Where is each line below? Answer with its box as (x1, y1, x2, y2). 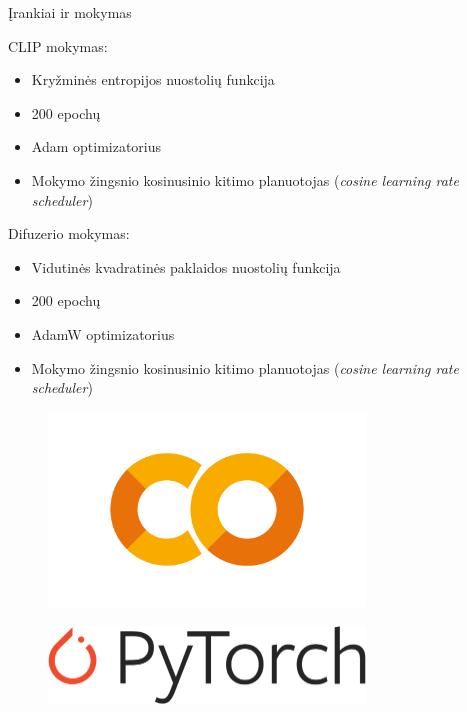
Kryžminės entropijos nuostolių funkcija (31, 69, 275, 90)
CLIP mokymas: (8, 35, 108, 56)
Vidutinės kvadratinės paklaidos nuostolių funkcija (31, 256, 341, 277)
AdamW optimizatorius (31, 323, 175, 344)
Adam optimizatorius (31, 136, 162, 157)
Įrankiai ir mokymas (8, 2, 132, 22)
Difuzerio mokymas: (8, 223, 130, 244)
